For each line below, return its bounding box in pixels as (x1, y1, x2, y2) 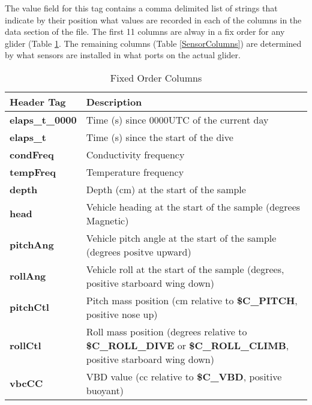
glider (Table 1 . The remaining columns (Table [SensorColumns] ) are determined (5, 37, 302, 49)
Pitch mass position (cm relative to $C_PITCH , (86, 293, 298, 307)
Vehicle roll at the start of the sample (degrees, (86, 262, 284, 276)
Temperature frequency (86, 164, 184, 179)
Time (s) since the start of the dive (86, 130, 233, 144)
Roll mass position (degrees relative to (86, 324, 247, 338)
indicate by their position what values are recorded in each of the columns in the (5, 13, 302, 26)
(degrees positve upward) (86, 244, 191, 259)
